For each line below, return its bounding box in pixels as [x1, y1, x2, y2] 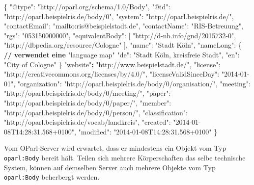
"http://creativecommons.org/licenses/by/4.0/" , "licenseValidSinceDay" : [4, 69, 220, 79]
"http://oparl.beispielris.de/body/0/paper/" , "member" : [4, 97, 171, 107]
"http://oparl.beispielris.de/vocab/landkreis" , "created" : [4, 117, 171, 127]
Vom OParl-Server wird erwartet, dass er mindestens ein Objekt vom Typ [4, 143, 226, 153]
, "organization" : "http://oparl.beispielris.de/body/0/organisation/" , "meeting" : [13, 78, 251, 88]
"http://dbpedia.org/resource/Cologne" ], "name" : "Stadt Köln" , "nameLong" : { [4, 40, 242, 50]
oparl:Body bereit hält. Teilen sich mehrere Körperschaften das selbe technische [4, 152, 246, 162]
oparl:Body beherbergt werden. [4, 172, 100, 182]
